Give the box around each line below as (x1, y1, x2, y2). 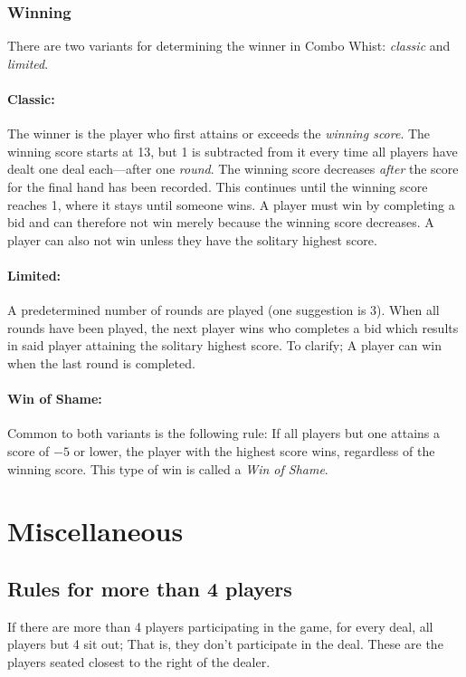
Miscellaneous (7, 512, 184, 549)
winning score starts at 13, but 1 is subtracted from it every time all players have (7, 141, 458, 160)
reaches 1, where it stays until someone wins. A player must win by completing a (7, 195, 455, 214)
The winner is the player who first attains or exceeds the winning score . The (7, 124, 431, 143)
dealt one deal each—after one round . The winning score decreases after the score (7, 159, 459, 178)
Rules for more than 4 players (7, 574, 292, 602)
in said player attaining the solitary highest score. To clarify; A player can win (7, 336, 442, 355)
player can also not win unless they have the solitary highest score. (7, 230, 377, 249)
